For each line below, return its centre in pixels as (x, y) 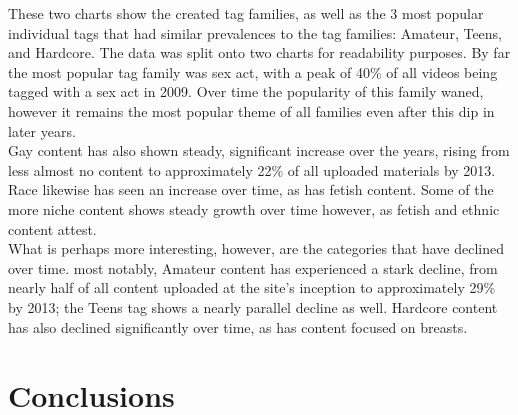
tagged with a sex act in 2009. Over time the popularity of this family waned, (246, 91)
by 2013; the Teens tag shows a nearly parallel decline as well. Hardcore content (253, 306)
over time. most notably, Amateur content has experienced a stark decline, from (253, 267)
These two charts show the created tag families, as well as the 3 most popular (246, 13)
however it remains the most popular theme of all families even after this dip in (251, 110)
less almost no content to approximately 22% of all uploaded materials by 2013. (252, 169)
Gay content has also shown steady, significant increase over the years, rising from (259, 150)
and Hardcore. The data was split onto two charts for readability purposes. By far (259, 52)
